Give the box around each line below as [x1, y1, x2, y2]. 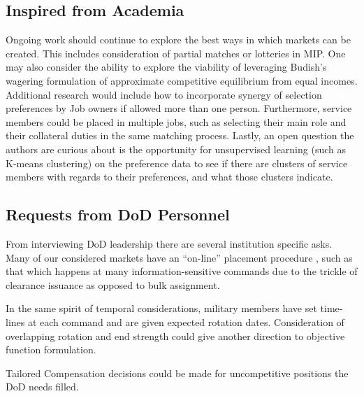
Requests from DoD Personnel [6, 204, 230, 225]
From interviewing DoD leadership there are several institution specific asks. [6, 236, 333, 250]
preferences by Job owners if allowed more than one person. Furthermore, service [6, 101, 352, 115]
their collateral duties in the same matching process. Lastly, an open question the [6, 128, 354, 143]
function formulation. [6, 342, 96, 357]
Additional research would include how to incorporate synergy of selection [6, 87, 322, 101]
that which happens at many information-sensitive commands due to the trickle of [6, 264, 358, 278]
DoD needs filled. [6, 379, 79, 394]
